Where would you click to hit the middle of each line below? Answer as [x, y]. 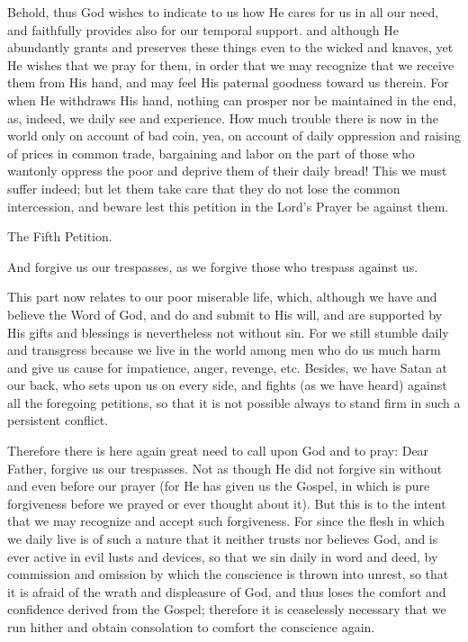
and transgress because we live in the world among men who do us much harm [224, 350]
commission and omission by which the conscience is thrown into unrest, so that [228, 574]
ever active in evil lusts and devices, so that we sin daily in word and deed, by [223, 556]
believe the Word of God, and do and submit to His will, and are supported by [225, 314]
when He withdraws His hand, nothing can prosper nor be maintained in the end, [232, 99]
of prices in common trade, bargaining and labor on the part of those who [211, 153]
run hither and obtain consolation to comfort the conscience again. [191, 627]
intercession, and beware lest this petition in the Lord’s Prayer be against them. [228, 206]
